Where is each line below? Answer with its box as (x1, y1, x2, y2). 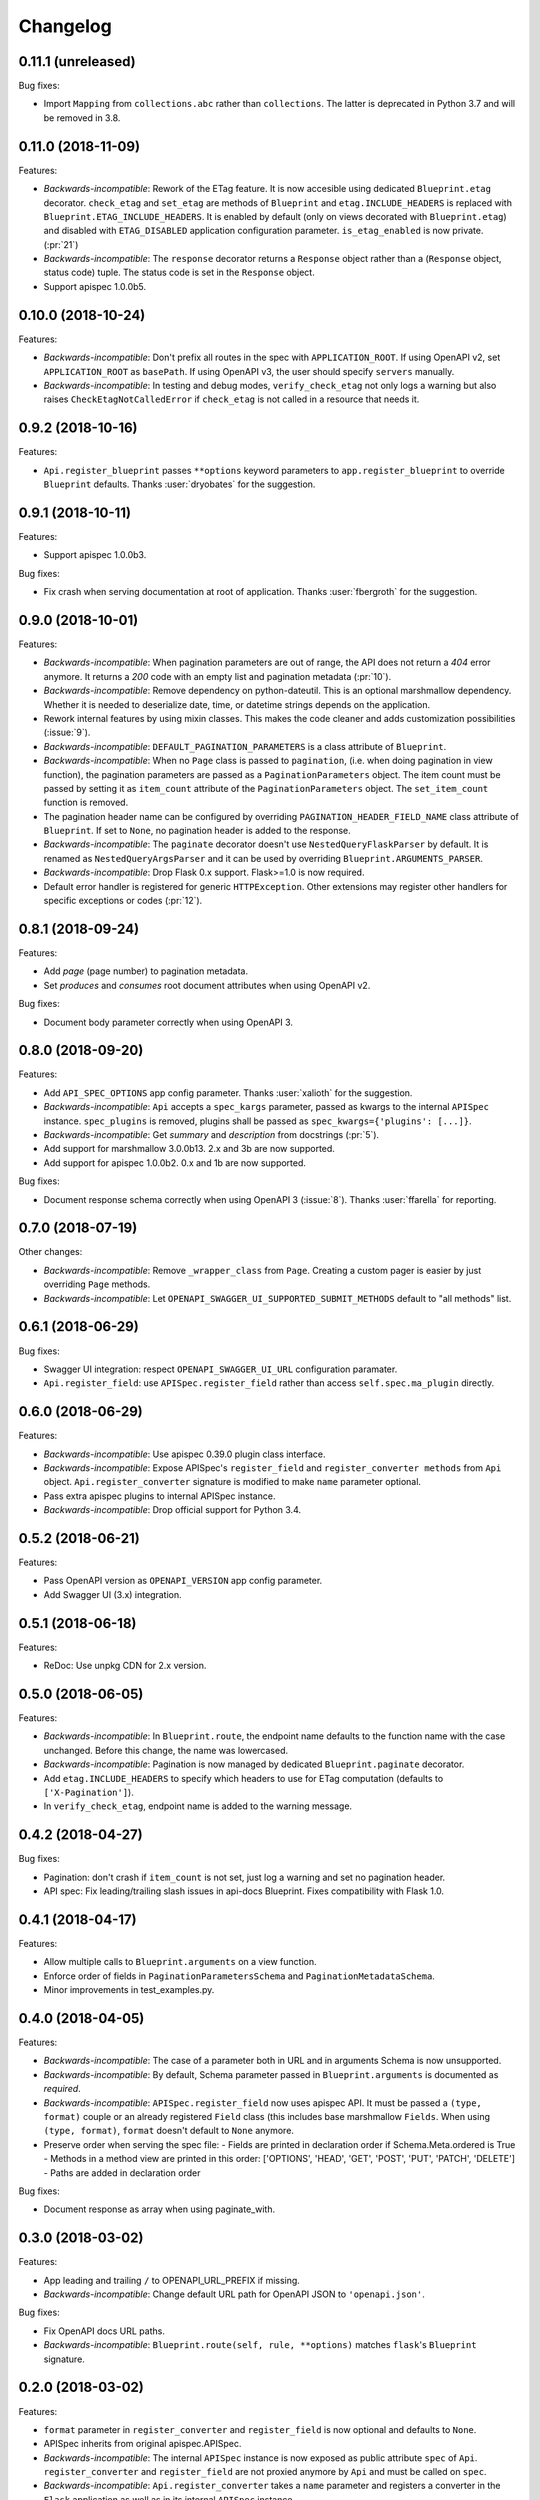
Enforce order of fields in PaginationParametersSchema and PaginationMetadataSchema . (43, 1970, 435, 1982)
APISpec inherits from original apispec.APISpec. (43, 2438, 242, 2450)
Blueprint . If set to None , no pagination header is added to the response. (43, 825, 352, 837)
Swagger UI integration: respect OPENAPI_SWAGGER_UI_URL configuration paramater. (43, 1363, 398, 1375)
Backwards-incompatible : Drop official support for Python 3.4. (43, 1504, 302, 1516)
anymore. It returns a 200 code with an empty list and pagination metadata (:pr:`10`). (43, 670, 392, 682)
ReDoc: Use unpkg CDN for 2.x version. (43, 1660, 207, 1672)
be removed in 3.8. (43, 111, 121, 124)
